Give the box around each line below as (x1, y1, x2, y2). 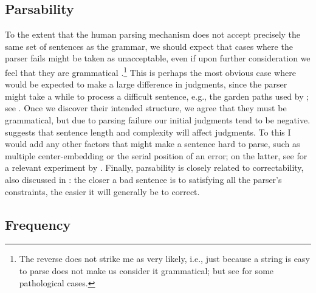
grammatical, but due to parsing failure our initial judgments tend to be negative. (5, 114, 311, 126)
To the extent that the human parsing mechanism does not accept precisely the (5, 28, 301, 41)
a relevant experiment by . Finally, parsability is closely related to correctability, (5, 161, 304, 174)
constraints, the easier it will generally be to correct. (5, 185, 200, 198)
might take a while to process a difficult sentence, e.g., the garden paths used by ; (5, 89, 309, 102)
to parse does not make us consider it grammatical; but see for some (19, 264, 274, 277)
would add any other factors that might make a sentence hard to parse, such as (5, 137, 300, 150)
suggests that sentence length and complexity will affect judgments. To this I (5, 125, 291, 138)
